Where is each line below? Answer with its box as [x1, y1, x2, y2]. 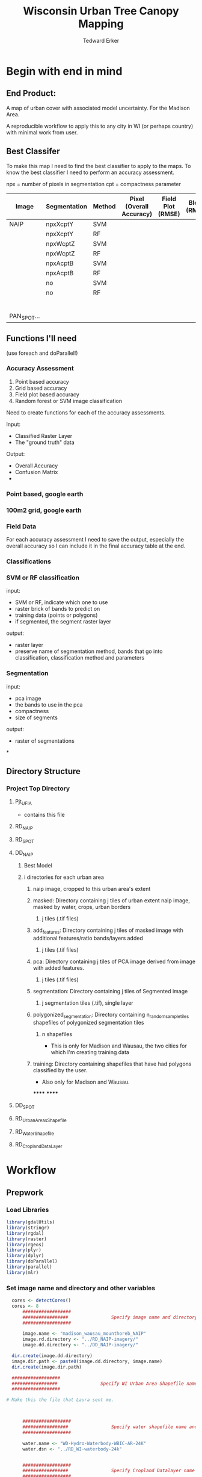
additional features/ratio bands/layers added [32, 935, 143, 942]
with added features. [32, 964, 85, 972]
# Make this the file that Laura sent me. [6, 1397, 114, 1403]
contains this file [23, 811, 65, 818]
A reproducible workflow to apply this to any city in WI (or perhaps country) [6, 122, 194, 130]
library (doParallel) [6, 1258, 58, 1264]
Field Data [6, 522, 37, 531]
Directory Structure [6, 766, 81, 776]
